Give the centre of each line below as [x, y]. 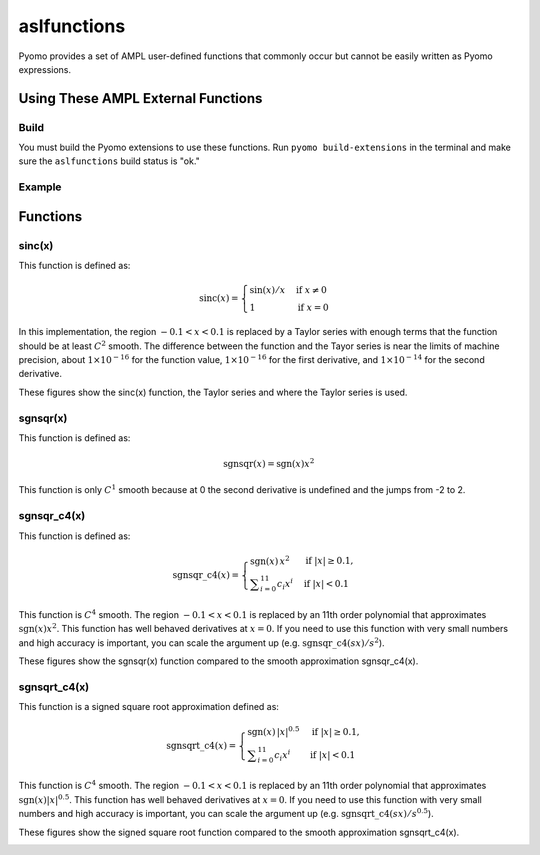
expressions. [45, 69]
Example [40, 187]
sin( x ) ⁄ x [267, 290]
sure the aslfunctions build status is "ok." [109, 161]
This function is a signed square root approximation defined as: [149, 707]
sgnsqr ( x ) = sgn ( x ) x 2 [269, 463]
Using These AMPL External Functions [140, 98]
